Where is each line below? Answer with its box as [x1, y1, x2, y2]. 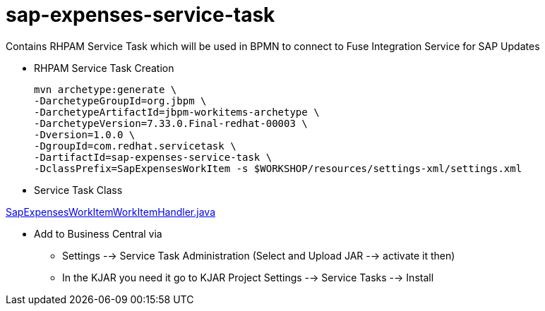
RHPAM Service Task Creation [34, 61, 174, 74]
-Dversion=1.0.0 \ [34, 128, 136, 140]
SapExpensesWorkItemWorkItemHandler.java [6, 205, 216, 218]
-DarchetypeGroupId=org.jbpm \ [34, 94, 207, 106]
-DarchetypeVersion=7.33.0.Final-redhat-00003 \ [34, 117, 308, 129]
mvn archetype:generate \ [34, 83, 177, 95]
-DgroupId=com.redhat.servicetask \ [34, 140, 236, 152]
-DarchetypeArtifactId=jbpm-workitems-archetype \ [34, 106, 320, 118]
